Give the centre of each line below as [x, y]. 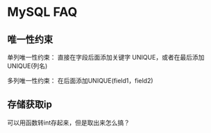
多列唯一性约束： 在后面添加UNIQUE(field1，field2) [81, 81]
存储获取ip [29, 105]
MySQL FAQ [42, 12]
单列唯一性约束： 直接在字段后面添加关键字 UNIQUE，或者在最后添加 [106, 57]
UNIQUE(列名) [27, 66]
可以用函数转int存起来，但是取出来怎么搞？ [69, 123]
